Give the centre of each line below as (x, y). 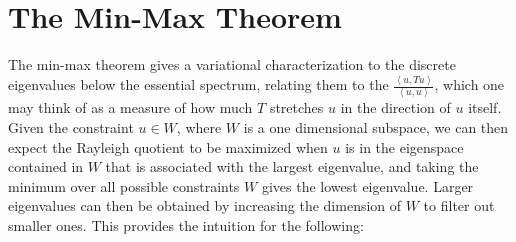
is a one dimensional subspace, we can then (376, 126)
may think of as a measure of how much (130, 107)
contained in (46, 166)
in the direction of (395, 107)
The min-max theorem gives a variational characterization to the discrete (232, 64)
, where (199, 126)
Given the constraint (71, 126)
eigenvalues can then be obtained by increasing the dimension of (205, 205)
